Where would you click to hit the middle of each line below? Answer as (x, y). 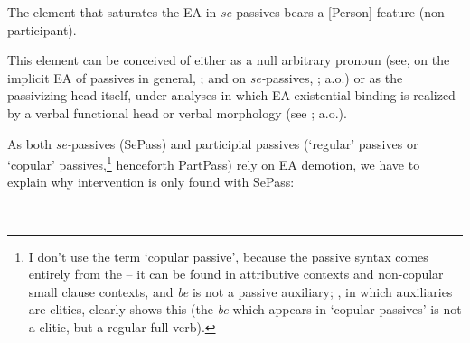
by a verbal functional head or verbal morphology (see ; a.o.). (177, 112)
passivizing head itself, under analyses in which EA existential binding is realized (231, 95)
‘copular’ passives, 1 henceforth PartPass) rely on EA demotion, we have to (214, 163)
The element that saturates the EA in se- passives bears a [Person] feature (211, 12)
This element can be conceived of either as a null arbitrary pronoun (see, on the (229, 60)
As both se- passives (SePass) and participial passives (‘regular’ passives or (213, 143)
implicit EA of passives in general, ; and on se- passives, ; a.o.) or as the (205, 77)
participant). (42, 29)
